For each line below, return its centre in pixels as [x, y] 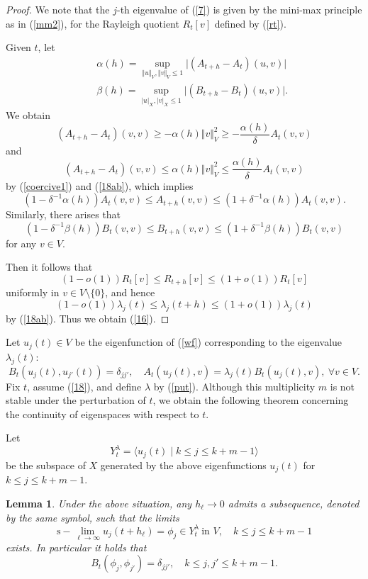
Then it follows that [49, 267]
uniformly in [33, 292]
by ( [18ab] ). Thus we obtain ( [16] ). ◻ [88, 318]
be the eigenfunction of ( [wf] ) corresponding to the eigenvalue [208, 342]
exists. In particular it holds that [76, 547]
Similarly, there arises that [63, 214]
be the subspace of [46, 465]
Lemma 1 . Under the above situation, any [99, 503]
